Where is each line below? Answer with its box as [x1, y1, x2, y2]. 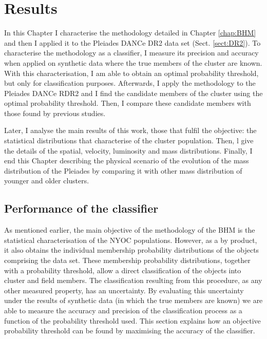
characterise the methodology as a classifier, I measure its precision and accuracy [4, 47, 259, 58]
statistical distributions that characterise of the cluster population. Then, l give [4, 135, 254, 146]
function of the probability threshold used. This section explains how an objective [4, 315, 261, 326]
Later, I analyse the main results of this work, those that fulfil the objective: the [4, 125, 257, 136]
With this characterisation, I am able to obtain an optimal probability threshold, [4, 67, 259, 78]
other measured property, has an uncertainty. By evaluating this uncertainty [4, 285, 244, 295]
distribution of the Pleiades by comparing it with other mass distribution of [4, 165, 242, 176]
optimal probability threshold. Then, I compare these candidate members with [4, 98, 251, 108]
